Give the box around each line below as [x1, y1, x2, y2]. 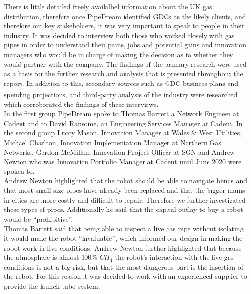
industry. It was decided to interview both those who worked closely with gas [4, 30, 235, 40]
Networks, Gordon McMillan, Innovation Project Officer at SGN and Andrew [4, 147, 235, 157]
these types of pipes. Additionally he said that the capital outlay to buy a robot [4, 204, 243, 214]
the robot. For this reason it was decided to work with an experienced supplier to [4, 271, 247, 281]
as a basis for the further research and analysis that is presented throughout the [4, 68, 243, 79]
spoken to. [4, 166, 35, 176]
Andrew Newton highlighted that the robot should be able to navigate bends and [4, 175, 248, 186]
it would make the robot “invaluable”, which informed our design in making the [4, 232, 243, 243]
